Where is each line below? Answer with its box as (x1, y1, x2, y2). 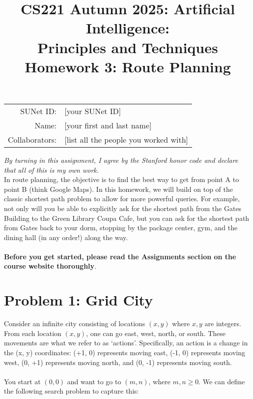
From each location (4, 328, 61, 338)
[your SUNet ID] (64, 105, 121, 117)
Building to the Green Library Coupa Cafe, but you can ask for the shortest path (4, 213, 250, 223)
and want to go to (67, 376, 121, 386)
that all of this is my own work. (4, 164, 99, 175)
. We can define (198, 376, 245, 386)
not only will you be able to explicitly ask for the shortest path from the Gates (4, 203, 242, 213)
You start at (4, 376, 41, 386)
